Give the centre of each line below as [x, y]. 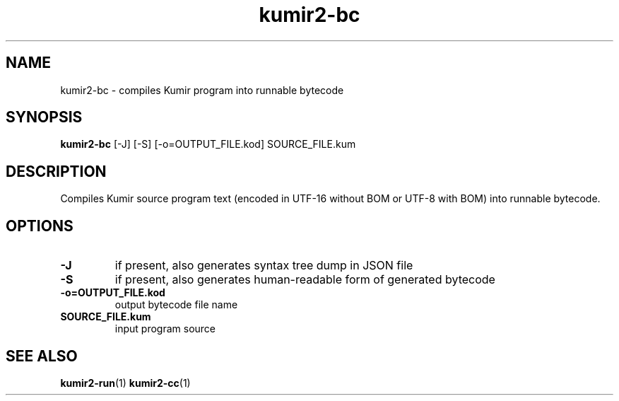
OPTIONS [40, 226]
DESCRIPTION [56, 171]
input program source [165, 329]
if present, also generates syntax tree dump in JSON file [264, 266]
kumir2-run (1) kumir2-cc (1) [125, 383]
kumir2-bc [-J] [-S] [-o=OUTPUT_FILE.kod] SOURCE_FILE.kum [208, 144]
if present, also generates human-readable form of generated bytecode [305, 280]
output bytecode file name [176, 305]
